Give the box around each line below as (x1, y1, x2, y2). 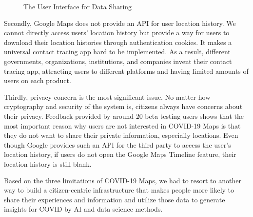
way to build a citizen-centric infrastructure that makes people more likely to (4, 185, 234, 195)
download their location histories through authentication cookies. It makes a (4, 37, 232, 47)
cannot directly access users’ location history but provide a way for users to (4, 27, 230, 38)
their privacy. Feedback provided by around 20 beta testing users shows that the (4, 110, 244, 121)
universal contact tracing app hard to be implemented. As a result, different (4, 46, 231, 57)
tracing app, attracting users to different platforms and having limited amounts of (4, 65, 249, 76)
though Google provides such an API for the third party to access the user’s (4, 139, 231, 150)
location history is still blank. (4, 158, 92, 169)
